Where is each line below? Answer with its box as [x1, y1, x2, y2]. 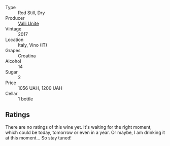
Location [5, 36, 24, 43]
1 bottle [18, 96, 33, 102]
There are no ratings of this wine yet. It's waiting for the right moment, [5, 124, 152, 130]
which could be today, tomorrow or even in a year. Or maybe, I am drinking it [5, 129, 165, 135]
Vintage [5, 26, 22, 32]
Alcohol [5, 58, 21, 64]
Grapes [5, 48, 21, 53]
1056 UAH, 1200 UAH [18, 85, 62, 91]
